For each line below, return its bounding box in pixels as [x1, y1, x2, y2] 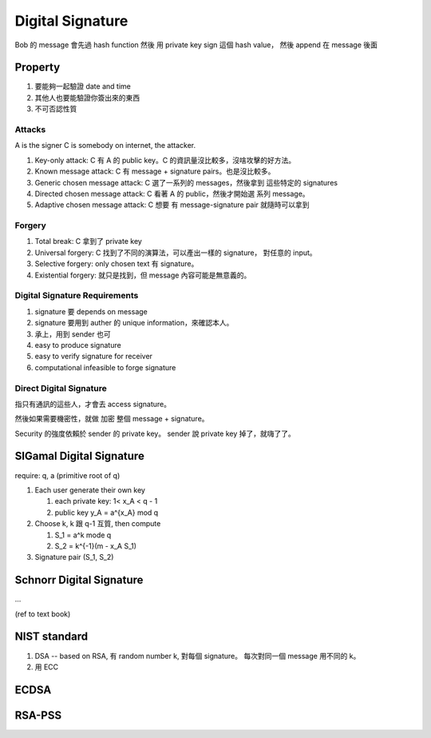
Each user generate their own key [34, 485, 145, 495]
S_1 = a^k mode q [54, 530, 112, 540]
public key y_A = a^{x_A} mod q [54, 508, 159, 517]
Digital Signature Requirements [14, 290, 139, 301]
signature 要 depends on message [34, 306, 148, 316]
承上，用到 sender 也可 [34, 329, 111, 339]
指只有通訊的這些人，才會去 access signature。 [14, 399, 172, 409]
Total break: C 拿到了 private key [34, 237, 143, 246]
